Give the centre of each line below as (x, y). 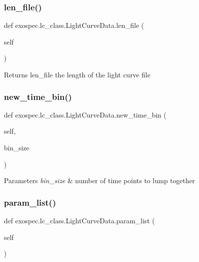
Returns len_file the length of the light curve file (77, 74)
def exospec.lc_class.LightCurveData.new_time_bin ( (85, 114)
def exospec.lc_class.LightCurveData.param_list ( (79, 220)
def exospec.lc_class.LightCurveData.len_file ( (74, 25)
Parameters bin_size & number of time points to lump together (99, 180)
